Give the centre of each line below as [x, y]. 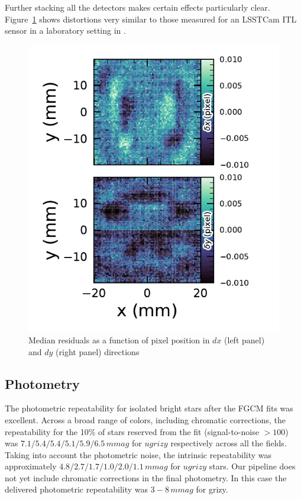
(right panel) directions [98, 351]
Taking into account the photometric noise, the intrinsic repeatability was [138, 454]
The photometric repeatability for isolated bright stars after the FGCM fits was [149, 408]
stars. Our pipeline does [252, 466]
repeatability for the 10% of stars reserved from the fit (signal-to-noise [132, 431]
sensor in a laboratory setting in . [65, 30]
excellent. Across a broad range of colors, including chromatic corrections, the [145, 419]
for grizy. [212, 489]
